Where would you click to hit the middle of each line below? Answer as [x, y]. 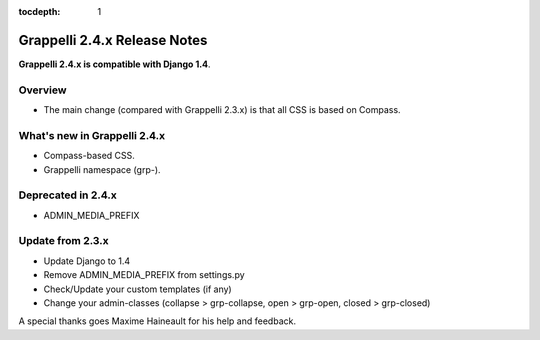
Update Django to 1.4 [87, 261]
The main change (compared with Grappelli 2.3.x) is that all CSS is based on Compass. [222, 110]
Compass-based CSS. [89, 156]
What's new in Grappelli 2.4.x [92, 135]
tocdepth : [39, 11]
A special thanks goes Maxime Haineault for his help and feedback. [157, 321]
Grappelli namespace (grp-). [102, 169]
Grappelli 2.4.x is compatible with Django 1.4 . [114, 64]
